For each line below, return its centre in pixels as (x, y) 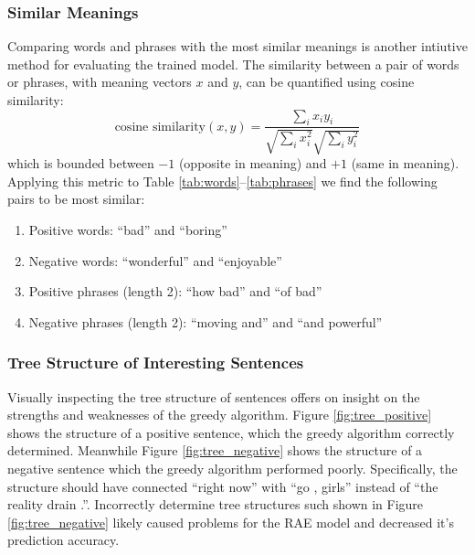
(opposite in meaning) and (253, 163)
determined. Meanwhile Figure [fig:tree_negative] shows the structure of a (215, 450)
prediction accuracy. (63, 540)
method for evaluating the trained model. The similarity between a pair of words (233, 64)
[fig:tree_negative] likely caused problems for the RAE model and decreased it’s (231, 522)
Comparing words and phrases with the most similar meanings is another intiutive (237, 46)
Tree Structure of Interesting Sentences (156, 363)
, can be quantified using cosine (327, 82)
